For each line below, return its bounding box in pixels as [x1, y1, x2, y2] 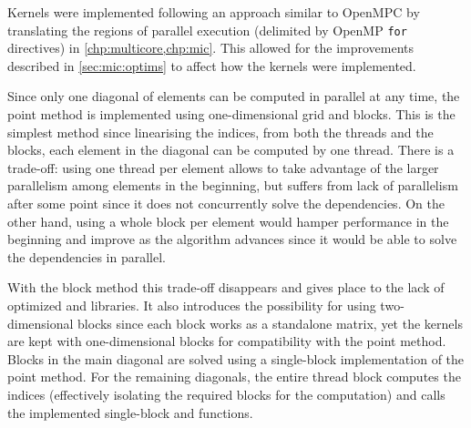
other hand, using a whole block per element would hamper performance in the [7, 211, 449, 230]
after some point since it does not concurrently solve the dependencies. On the [7, 194, 445, 212]
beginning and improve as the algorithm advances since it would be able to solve [7, 229, 457, 249]
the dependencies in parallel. [7, 247, 166, 266]
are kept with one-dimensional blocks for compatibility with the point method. [7, 331, 446, 351]
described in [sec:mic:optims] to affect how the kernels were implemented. [7, 56, 416, 75]
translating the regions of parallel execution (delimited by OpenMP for [7, 20, 407, 39]
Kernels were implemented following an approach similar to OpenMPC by [7, 3, 420, 21]
